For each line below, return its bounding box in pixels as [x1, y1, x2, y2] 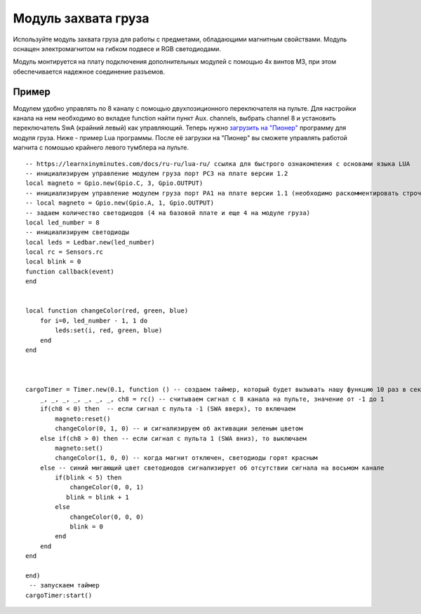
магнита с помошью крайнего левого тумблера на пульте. [13, 144, 189, 152]
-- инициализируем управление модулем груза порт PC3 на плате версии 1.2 [25, 169, 288, 177]
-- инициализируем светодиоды [25, 228, 130, 236]
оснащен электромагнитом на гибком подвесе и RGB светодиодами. [13, 44, 221, 53]
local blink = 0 [25, 258, 81, 266]
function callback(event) [25, 267, 115, 275]
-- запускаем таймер [29, 582, 100, 589]
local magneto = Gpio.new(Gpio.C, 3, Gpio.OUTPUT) [25, 179, 203, 187]
